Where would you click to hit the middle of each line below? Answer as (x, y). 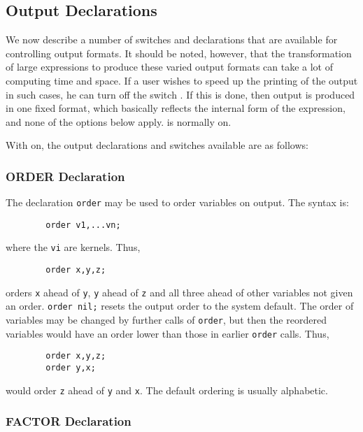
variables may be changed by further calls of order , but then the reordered (166, 320)
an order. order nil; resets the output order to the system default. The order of (180, 306)
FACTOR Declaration (69, 421)
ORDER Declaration (65, 176)
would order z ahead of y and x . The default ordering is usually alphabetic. (167, 390)
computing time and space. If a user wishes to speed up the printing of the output (182, 80)
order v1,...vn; (83, 225)
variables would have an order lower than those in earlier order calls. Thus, (168, 333)
